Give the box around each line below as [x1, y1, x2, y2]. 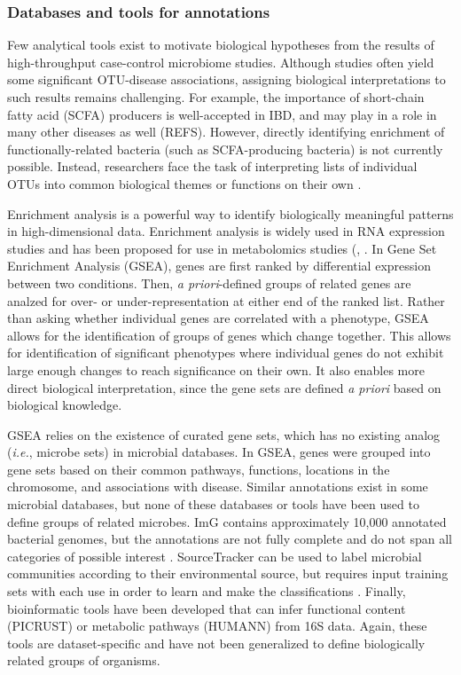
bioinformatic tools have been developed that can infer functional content [7, 599, 406, 617]
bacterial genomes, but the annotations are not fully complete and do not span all [7, 530, 452, 548]
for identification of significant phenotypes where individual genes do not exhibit [7, 343, 444, 362]
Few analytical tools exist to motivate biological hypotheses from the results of [7, 35, 434, 54]
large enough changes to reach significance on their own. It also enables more [7, 360, 425, 379]
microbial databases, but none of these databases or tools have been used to [7, 495, 419, 514]
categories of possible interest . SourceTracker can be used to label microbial [7, 546, 422, 565]
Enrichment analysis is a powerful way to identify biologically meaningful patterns [7, 204, 454, 223]
